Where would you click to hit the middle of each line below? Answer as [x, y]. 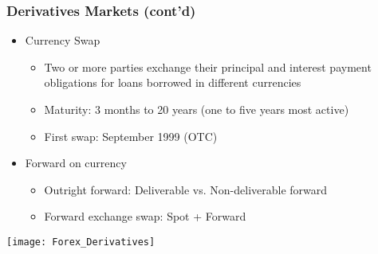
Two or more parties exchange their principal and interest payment [208, 66]
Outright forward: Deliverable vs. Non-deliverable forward [186, 189]
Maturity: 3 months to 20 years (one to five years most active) [197, 109]
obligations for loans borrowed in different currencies [173, 82]
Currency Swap [63, 40]
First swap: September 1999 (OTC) [131, 136]
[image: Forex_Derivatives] [81, 242]
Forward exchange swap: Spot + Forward [145, 216]
